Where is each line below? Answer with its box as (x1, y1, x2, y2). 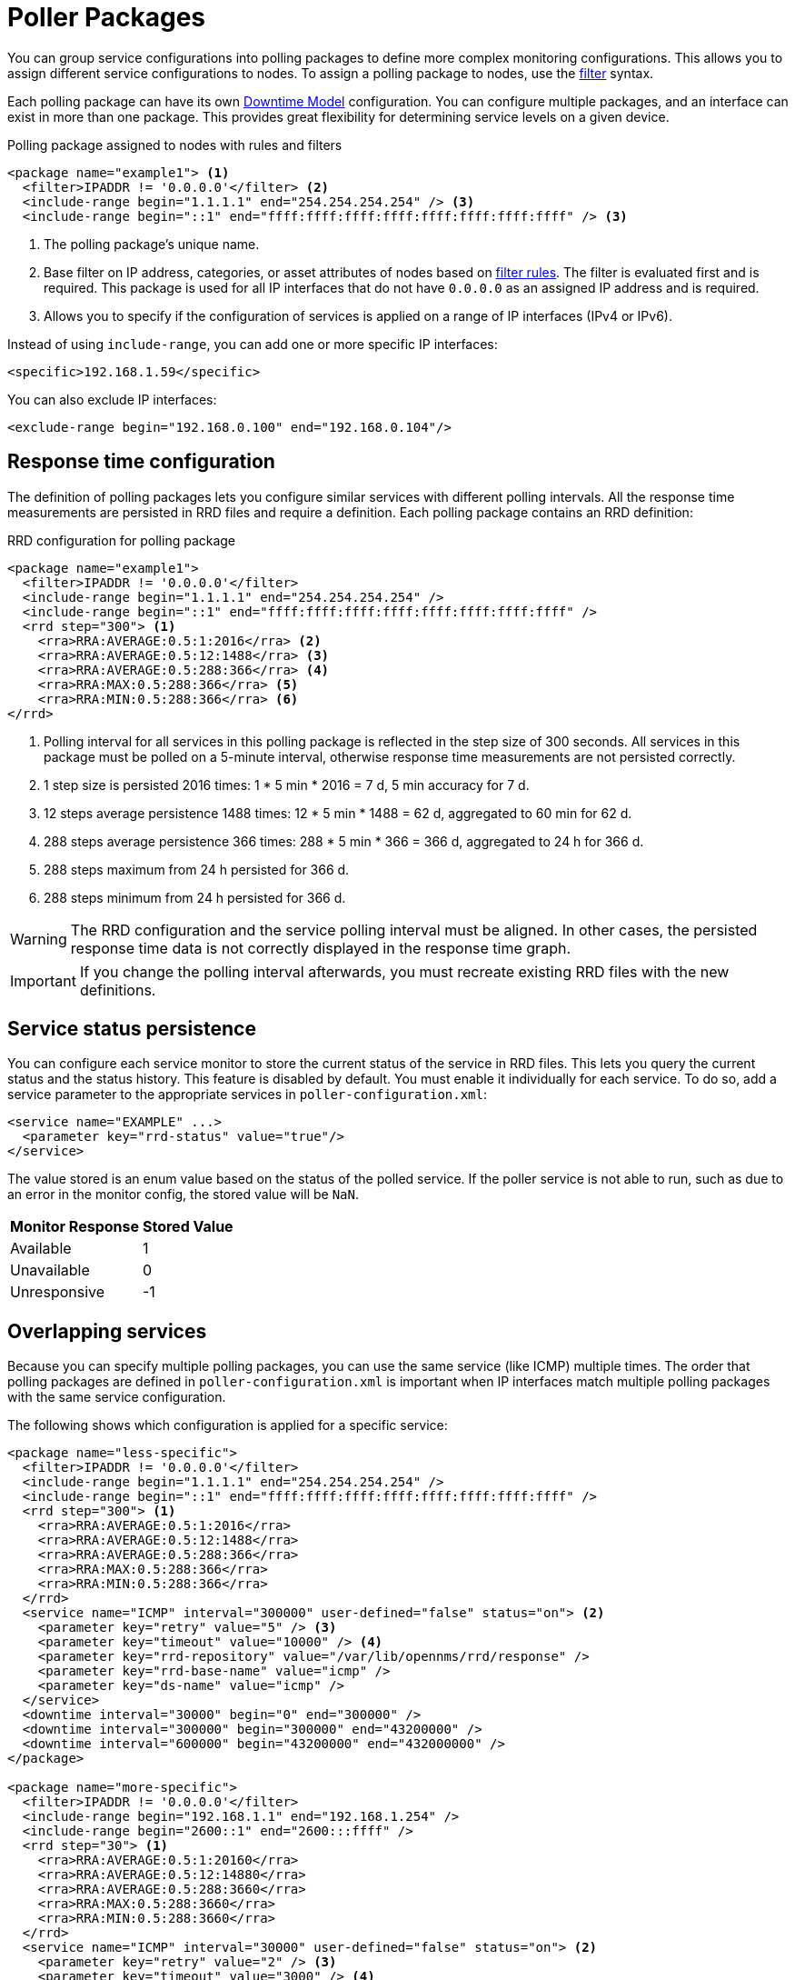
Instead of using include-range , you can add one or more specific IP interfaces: (7, 335, 498, 352)
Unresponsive (10, 1283, 105, 1302)
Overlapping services (7, 1319, 207, 1343)
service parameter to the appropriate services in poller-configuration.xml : (7, 1086, 488, 1103)
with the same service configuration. (7, 1389, 226, 1405)
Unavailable (10, 1261, 90, 1280)
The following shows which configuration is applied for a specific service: (7, 1417, 448, 1434)
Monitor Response (10, 1217, 139, 1236)
